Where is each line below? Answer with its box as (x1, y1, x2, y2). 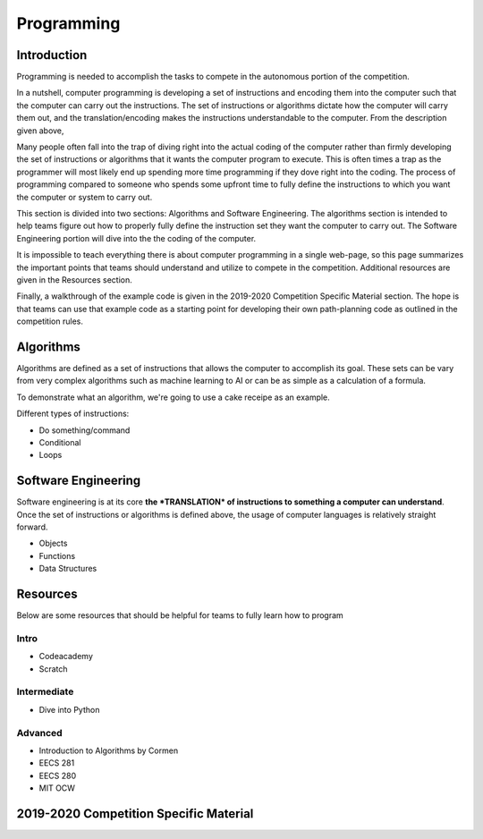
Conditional (38, 436, 81, 447)
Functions (38, 550, 76, 561)
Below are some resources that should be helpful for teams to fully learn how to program (16, 610, 343, 621)
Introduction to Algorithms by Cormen (38, 745, 179, 756)
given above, (16, 125, 64, 136)
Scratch (38, 663, 68, 674)
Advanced (16, 726, 63, 739)
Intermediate (16, 685, 74, 698)
